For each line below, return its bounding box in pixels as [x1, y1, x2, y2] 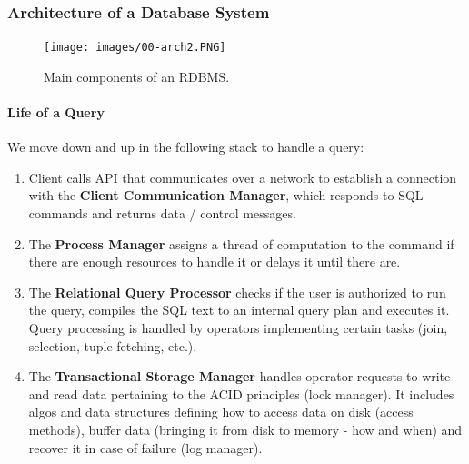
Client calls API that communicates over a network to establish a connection [28, 167, 457, 187]
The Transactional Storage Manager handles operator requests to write [28, 367, 451, 386]
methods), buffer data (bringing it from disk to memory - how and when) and [28, 419, 463, 439]
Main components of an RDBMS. [44, 66, 230, 86]
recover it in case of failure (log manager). [28, 438, 263, 457]
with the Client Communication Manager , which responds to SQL [28, 186, 424, 205]
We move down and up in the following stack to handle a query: [7, 137, 364, 156]
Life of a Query [7, 103, 105, 122]
